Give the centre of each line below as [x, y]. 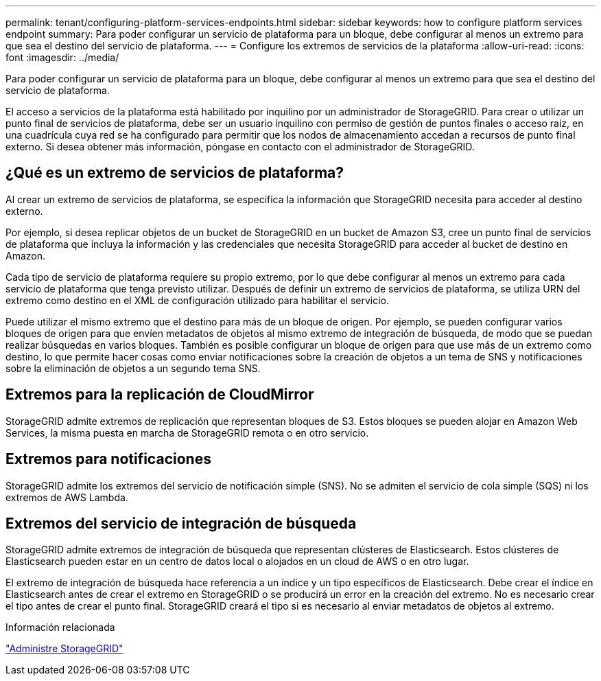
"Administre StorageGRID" [64, 649]
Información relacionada [60, 627]
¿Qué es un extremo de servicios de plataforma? [175, 173]
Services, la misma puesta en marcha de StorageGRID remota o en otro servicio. [187, 432]
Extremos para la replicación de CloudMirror [160, 395]
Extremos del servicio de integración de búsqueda [181, 523]
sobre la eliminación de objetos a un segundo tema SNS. [133, 368]
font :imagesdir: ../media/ [62, 57]
